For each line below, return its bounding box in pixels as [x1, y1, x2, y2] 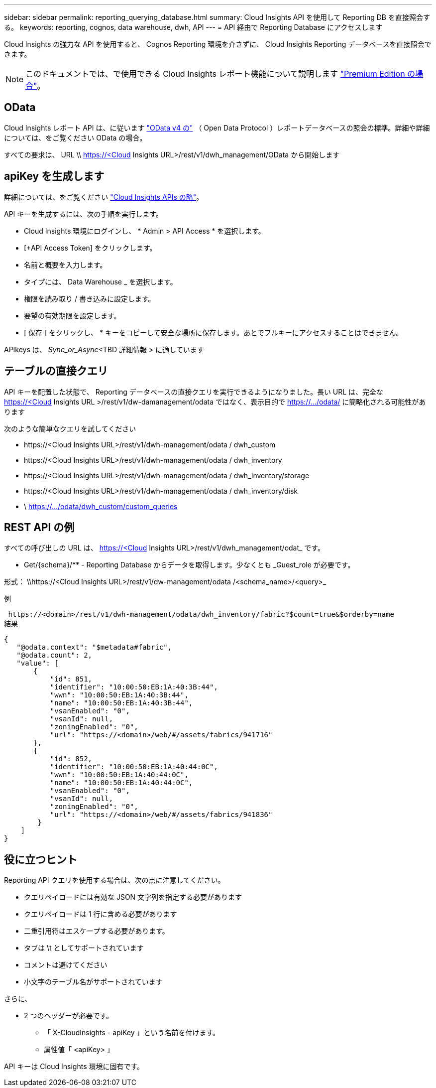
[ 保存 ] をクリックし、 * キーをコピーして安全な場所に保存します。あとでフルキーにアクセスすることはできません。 [24, 328, 403, 337]
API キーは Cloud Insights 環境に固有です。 [4, 1062, 144, 1071]
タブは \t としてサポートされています [24, 944, 144, 952]
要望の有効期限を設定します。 [24, 311, 121, 320]
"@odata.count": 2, [16, 651, 93, 660]
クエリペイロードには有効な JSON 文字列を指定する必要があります [24, 893, 242, 902]
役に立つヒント [4, 853, 77, 866]
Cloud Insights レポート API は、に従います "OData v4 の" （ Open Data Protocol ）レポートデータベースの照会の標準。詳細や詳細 [4, 123, 430, 132]
